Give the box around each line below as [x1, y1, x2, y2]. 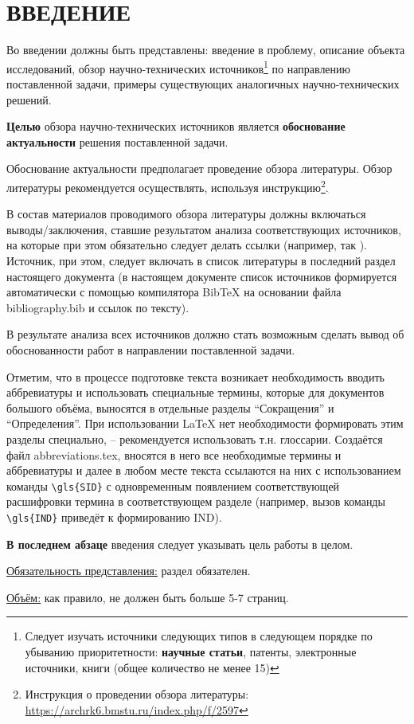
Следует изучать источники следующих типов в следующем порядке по [25, 628, 373, 644]
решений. [6, 91, 52, 108]
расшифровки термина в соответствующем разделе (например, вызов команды [6, 493, 385, 510]
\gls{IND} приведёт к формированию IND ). [6, 508, 222, 525]
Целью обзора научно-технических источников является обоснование [6, 118, 346, 135]
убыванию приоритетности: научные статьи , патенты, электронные [25, 643, 357, 659]
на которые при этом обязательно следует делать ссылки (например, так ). [6, 237, 367, 253]
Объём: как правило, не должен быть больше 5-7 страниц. [6, 589, 289, 605]
